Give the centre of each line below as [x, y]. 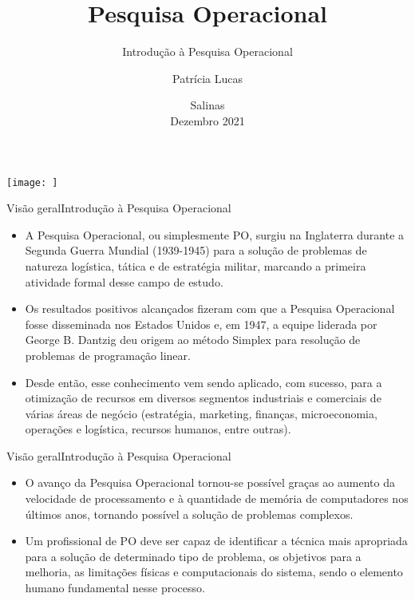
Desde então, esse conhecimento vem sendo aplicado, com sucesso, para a [204, 382]
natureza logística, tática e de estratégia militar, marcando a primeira [196, 265]
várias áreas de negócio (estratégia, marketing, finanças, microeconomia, [201, 413]
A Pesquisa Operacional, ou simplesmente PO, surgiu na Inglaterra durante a [215, 234]
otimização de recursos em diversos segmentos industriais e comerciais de [203, 398]
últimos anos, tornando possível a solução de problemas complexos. [189, 514]
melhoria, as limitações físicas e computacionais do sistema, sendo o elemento [214, 572]
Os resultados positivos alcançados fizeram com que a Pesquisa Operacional [210, 308]
